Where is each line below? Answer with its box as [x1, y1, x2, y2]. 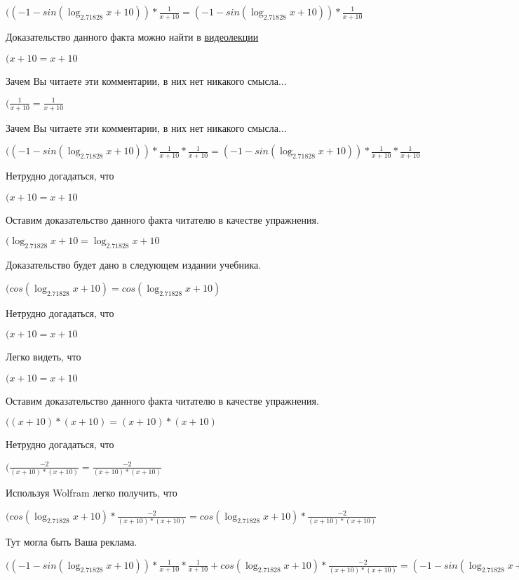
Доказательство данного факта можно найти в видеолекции [6, 29, 259, 43]
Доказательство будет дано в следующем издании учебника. [6, 257, 262, 272]
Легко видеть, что [6, 349, 81, 364]
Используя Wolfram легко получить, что [6, 485, 177, 499]
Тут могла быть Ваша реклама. [6, 534, 137, 548]
